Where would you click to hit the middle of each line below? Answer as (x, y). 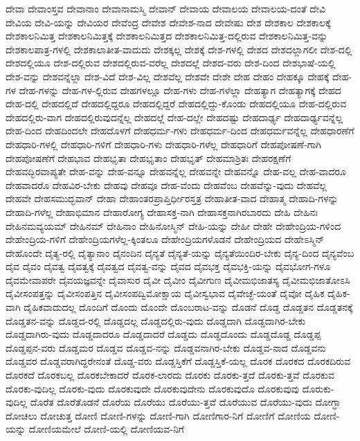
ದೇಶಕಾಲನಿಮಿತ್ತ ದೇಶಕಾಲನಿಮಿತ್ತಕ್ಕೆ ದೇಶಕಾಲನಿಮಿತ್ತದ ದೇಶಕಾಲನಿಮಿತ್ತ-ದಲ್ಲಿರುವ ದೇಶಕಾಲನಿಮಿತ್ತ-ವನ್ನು (167, 36)
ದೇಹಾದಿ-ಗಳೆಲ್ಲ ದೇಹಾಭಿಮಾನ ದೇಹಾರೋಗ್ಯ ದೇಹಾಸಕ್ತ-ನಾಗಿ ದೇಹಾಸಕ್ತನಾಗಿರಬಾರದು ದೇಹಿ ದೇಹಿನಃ (162, 211)
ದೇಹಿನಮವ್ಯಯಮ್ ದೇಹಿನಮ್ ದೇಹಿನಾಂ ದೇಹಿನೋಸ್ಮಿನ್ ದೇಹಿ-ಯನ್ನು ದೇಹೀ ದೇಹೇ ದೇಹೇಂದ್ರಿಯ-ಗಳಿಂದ (173, 225)
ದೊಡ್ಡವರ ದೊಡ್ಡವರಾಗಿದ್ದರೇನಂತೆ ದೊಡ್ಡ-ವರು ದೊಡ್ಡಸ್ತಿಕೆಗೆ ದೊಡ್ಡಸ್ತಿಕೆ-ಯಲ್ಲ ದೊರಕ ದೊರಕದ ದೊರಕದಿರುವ (178, 361)
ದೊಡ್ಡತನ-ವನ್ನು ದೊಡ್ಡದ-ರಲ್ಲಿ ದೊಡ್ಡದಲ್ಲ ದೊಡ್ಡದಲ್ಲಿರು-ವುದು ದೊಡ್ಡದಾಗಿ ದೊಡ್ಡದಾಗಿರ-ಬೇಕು (156, 320)
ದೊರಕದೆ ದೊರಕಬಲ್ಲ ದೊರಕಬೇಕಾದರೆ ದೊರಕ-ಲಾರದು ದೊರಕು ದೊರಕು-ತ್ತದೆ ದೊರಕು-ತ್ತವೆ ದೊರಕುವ (170, 375)
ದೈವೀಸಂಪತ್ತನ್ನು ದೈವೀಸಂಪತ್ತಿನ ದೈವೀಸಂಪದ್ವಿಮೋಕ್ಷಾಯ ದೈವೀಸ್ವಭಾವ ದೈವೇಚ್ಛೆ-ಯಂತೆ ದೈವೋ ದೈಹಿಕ (165, 293)
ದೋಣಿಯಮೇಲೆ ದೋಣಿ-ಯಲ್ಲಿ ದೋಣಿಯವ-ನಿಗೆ (106, 429)
